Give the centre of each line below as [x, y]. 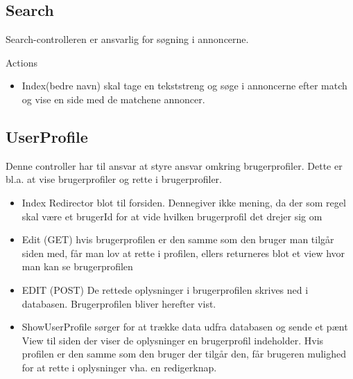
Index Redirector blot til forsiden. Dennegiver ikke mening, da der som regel [184, 202]
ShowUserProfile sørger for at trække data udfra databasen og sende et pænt [185, 327]
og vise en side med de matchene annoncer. [113, 99]
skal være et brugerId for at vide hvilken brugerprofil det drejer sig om [172, 216]
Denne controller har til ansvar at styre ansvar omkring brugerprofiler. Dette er [174, 165]
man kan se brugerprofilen [77, 266]
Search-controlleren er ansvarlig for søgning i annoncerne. [127, 39]
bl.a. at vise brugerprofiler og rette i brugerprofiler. [114, 179]
